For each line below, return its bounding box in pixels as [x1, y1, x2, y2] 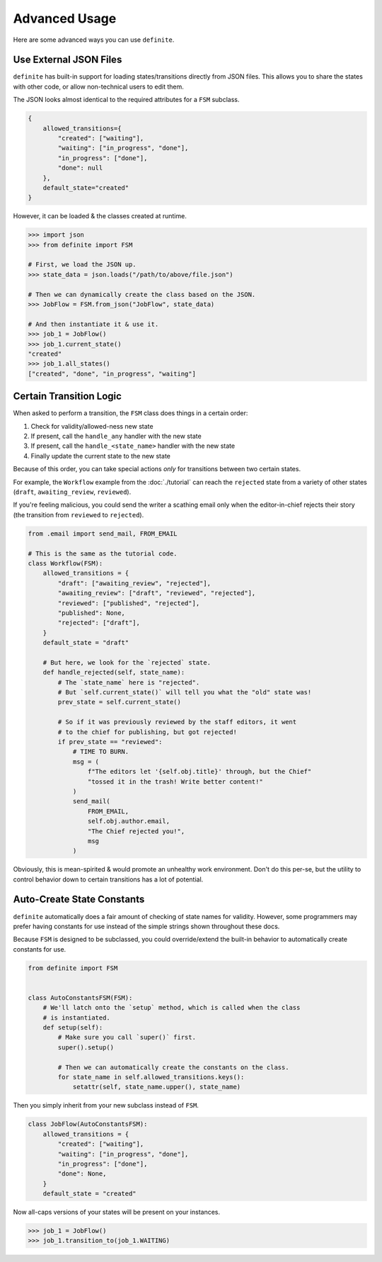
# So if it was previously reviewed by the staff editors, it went [57, 718, 297, 726]
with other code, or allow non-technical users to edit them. [13, 82, 184, 91]
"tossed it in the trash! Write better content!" [87, 777, 263, 786]
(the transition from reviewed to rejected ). [13, 510, 144, 519]
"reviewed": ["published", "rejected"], [57, 599, 200, 607]
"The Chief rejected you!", [87, 827, 185, 835]
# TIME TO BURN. [72, 748, 129, 756]
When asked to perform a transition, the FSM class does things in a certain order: [13, 409, 248, 417]
